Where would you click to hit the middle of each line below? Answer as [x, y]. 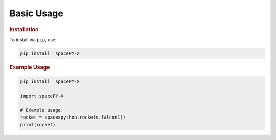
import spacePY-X [42, 96]
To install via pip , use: [33, 40]
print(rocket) [38, 124]
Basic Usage [36, 13]
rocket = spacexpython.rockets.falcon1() [73, 117]
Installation [24, 29]
